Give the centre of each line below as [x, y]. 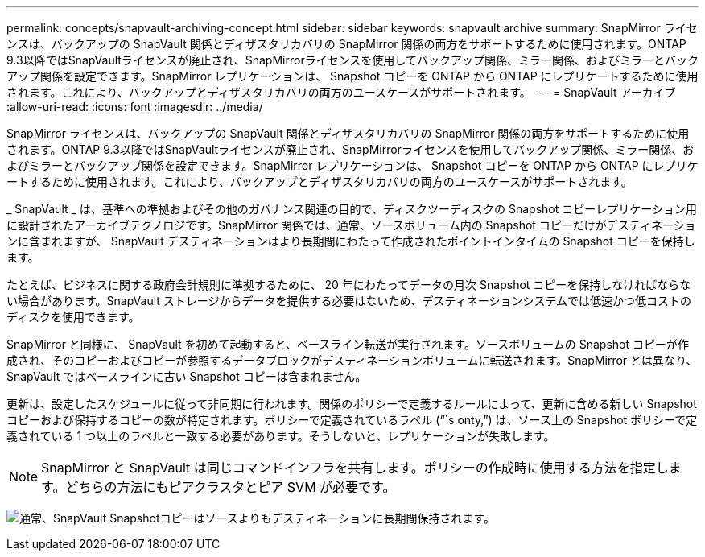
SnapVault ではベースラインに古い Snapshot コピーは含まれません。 [187, 376]
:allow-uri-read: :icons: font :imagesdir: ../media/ [135, 107]
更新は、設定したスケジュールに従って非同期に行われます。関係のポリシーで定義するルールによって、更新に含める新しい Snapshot [352, 404]
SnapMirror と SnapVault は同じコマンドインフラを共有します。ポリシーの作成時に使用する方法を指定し [355, 468]
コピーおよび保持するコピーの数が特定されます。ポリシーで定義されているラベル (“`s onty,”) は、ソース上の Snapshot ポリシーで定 [352, 420]
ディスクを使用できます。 [73, 317]
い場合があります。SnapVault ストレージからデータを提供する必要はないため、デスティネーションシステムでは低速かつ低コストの [349, 301]
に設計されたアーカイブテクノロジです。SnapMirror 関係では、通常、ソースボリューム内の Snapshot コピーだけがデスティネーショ [351, 225]
